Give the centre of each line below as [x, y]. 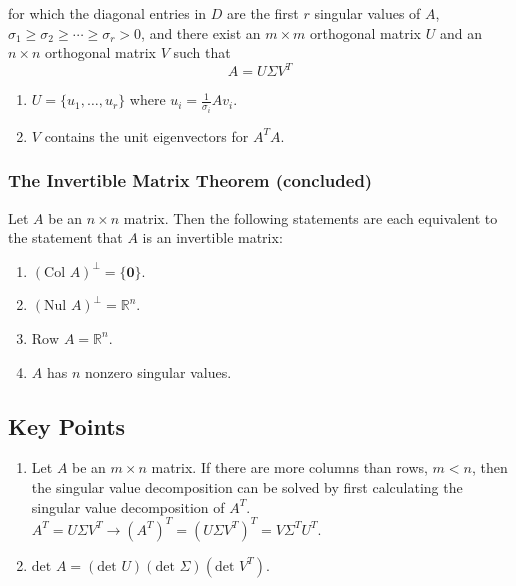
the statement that [65, 237]
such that [202, 52]
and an [460, 32]
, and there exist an [201, 32]
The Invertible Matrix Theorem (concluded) [190, 180]
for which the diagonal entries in [107, 13]
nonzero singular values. [158, 371]
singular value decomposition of [128, 506]
